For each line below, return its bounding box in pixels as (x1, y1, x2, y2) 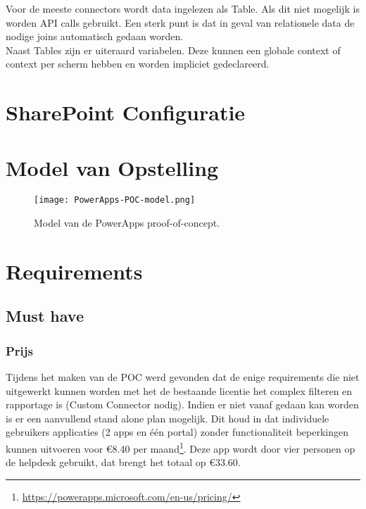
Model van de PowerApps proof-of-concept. (34, 215, 220, 230)
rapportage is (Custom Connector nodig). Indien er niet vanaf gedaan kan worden (6, 397, 359, 412)
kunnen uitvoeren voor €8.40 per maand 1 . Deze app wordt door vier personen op (6, 439, 355, 455)
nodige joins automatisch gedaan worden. (6, 29, 184, 44)
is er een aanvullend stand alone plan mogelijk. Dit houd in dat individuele (6, 410, 329, 425)
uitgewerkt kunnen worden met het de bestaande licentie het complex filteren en (6, 383, 353, 398)
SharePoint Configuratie (6, 98, 246, 127)
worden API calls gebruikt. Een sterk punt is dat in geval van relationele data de (6, 15, 355, 30)
